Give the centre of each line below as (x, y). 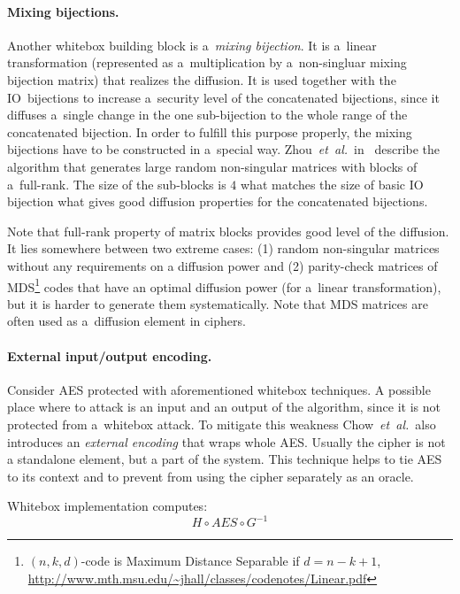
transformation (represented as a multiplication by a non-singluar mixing (207, 62)
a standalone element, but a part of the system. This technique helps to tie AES (225, 459)
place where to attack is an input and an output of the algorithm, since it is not (224, 407)
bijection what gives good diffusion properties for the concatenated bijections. (218, 201)
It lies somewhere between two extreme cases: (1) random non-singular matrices (223, 248)
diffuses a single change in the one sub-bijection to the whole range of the (207, 115)
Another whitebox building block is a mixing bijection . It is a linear (192, 45)
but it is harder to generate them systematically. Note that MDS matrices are (218, 303)
